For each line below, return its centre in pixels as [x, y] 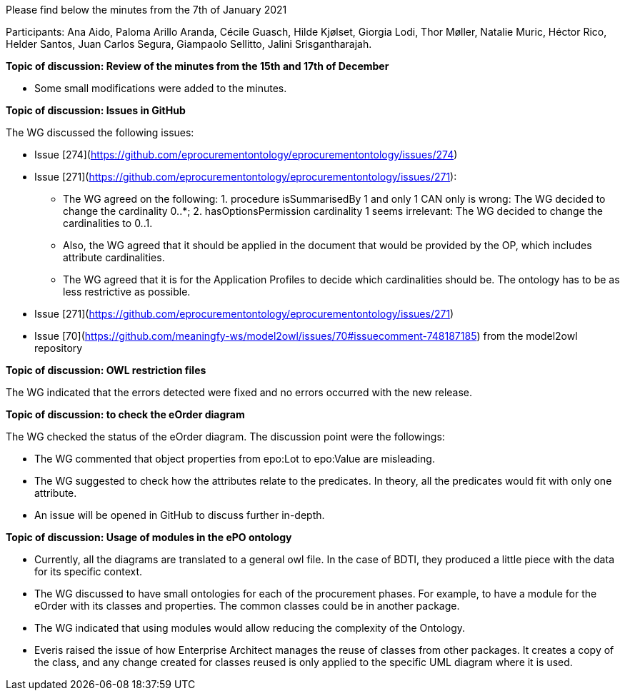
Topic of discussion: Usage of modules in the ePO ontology [149, 537]
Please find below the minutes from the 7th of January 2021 [146, 10]
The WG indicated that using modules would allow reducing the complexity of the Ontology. [250, 628]
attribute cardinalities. [114, 257]
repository [59, 348]
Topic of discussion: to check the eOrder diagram [125, 414]
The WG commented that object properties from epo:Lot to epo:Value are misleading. [235, 459]
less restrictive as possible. [127, 292]
